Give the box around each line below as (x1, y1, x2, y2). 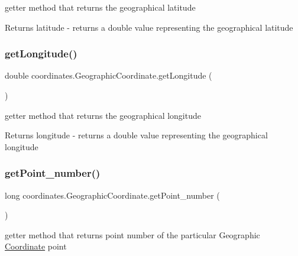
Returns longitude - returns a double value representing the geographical (5, 129, 268, 141)
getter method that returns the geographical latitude (5, 1, 196, 13)
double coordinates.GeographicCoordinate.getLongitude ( (5, 69, 212, 82)
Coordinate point (5, 240, 67, 252)
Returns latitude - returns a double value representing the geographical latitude (5, 21, 293, 33)
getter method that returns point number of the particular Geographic (5, 228, 260, 241)
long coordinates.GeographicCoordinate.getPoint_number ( (5, 189, 220, 201)
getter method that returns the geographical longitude (5, 109, 201, 121)
